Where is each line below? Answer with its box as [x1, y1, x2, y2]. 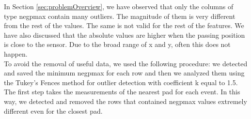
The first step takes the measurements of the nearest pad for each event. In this [4, 87, 240, 97]
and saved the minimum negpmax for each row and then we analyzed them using [4, 68, 245, 78]
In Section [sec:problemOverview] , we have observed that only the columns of [4, 1, 234, 11]
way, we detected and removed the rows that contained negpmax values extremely [4, 96, 247, 106]
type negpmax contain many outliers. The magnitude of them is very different [4, 11, 235, 21]
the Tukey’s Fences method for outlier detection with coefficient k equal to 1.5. [4, 77, 238, 87]
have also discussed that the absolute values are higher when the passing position [4, 30, 245, 40]
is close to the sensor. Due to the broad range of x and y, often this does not [4, 39, 231, 49]
